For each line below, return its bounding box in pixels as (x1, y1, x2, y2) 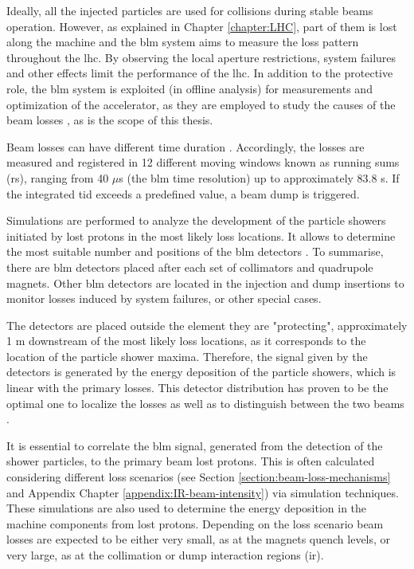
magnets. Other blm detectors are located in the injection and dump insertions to (6, 274, 404, 291)
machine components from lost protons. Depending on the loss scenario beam (6, 515, 384, 532)
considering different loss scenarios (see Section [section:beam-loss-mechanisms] (6, 469, 391, 485)
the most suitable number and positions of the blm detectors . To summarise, (6, 243, 384, 260)
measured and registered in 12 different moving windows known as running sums (6, 154, 400, 171)
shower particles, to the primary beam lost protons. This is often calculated (6, 453, 375, 469)
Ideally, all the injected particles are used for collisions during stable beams (6, 2, 373, 18)
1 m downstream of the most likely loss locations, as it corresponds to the (6, 332, 366, 349)
